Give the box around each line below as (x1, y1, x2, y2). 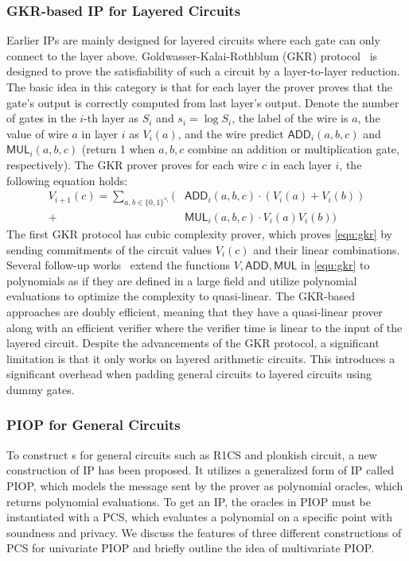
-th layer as (84, 110, 139, 126)
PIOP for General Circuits (6, 415, 181, 435)
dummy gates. (6, 381, 75, 397)
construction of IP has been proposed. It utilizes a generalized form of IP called (6, 462, 394, 478)
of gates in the (6, 110, 76, 126)
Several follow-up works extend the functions (6, 257, 231, 273)
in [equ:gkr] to (301, 257, 370, 273)
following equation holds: (6, 172, 128, 188)
